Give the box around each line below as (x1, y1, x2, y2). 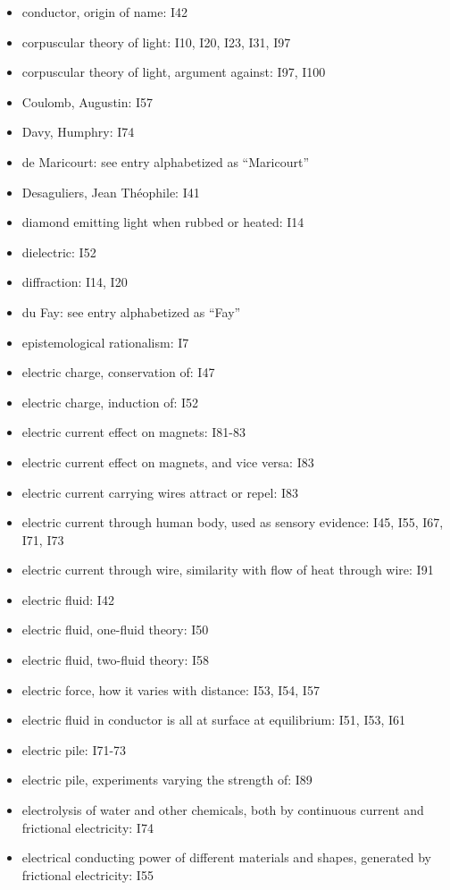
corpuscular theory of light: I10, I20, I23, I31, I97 (21, 32, 291, 51)
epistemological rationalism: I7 (21, 332, 189, 351)
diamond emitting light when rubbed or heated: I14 (21, 213, 304, 231)
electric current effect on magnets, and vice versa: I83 (21, 452, 314, 471)
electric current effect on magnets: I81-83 (21, 423, 246, 441)
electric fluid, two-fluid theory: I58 (21, 651, 210, 669)
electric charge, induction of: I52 (21, 392, 199, 411)
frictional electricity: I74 (21, 818, 154, 836)
